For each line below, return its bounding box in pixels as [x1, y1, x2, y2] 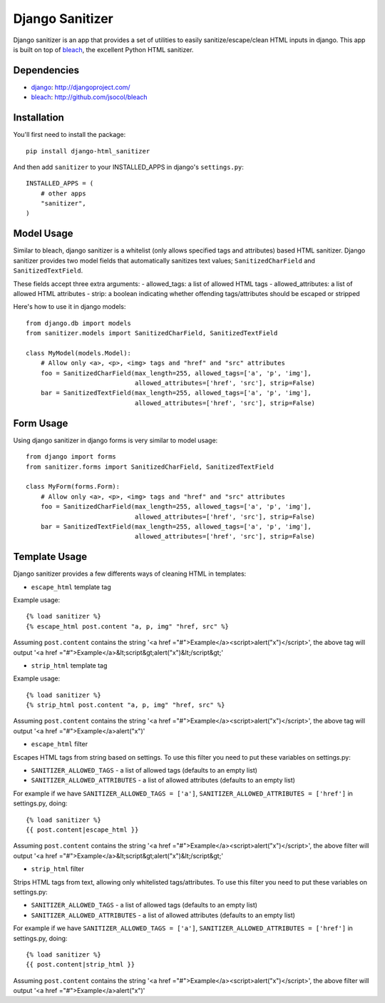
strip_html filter [31, 865, 85, 873]
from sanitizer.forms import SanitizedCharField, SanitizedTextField [26, 462, 274, 471]
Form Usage [13, 417, 68, 429]
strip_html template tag [31, 661, 108, 670]
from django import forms [26, 453, 117, 461]
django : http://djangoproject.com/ [31, 83, 131, 91]
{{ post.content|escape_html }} [26, 826, 139, 834]
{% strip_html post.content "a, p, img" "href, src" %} [26, 701, 225, 709]
